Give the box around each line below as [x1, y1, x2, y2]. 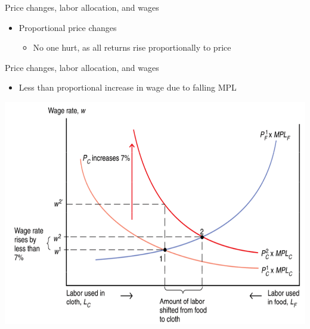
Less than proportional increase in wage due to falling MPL [18, 81, 237, 94]
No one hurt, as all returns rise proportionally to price [33, 41, 231, 54]
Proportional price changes [18, 21, 117, 33]
